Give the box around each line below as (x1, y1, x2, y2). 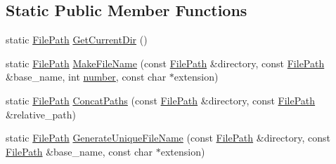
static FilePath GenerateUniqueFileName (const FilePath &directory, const (6, 130, 330, 145)
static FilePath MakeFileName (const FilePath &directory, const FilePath (6, 55, 325, 70)
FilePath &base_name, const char (6, 144, 153, 158)
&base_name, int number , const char (6, 69, 167, 84)
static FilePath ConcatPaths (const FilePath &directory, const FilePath (6, 93, 316, 107)
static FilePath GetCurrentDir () (6, 32, 148, 47)
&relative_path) (6, 107, 77, 121)
